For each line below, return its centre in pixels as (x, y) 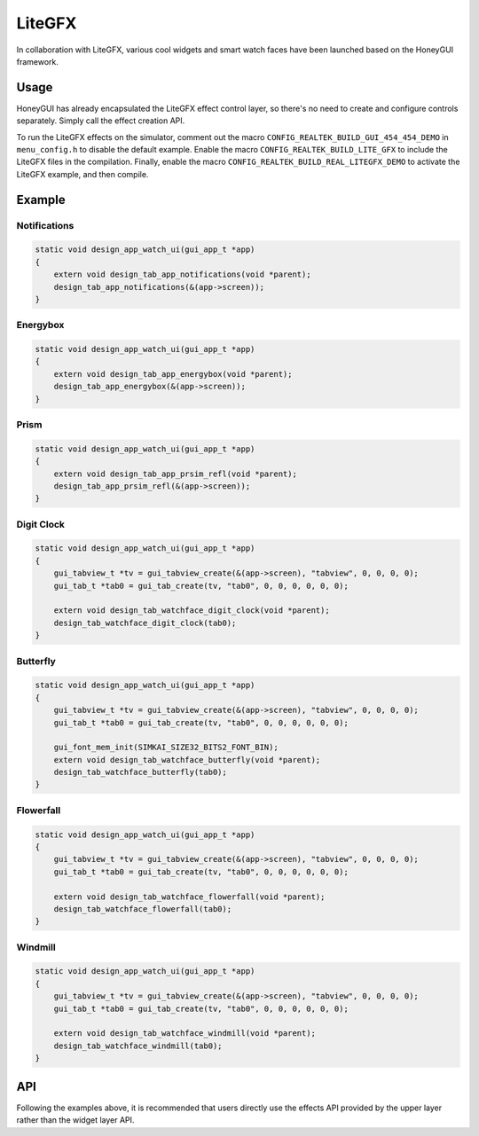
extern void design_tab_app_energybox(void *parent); (173, 374)
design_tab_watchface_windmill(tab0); (138, 1046)
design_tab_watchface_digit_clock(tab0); (145, 623)
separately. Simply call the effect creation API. (101, 121)
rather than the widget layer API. (75, 1120)
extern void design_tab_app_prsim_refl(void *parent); (175, 474)
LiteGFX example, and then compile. (82, 174)
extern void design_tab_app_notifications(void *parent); (182, 274)
